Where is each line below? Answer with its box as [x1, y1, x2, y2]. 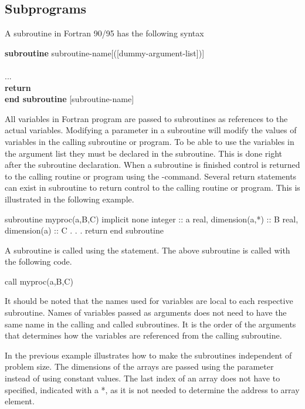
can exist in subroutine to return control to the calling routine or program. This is [5, 181, 300, 194]
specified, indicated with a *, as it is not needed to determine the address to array [5, 383, 300, 396]
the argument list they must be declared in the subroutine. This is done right [5, 147, 283, 159]
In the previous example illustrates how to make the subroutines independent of [5, 349, 292, 361]
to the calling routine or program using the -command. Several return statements [5, 170, 297, 182]
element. [5, 395, 35, 407]
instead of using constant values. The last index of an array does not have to [5, 372, 280, 384]
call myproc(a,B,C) [5, 275, 73, 287]
